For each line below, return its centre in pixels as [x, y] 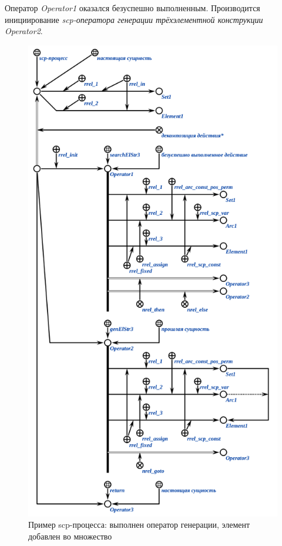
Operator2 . [24, 31]
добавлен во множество [70, 536]
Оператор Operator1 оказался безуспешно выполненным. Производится [132, 8]
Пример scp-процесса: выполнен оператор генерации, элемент [139, 525]
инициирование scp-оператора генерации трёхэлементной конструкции [134, 19]
